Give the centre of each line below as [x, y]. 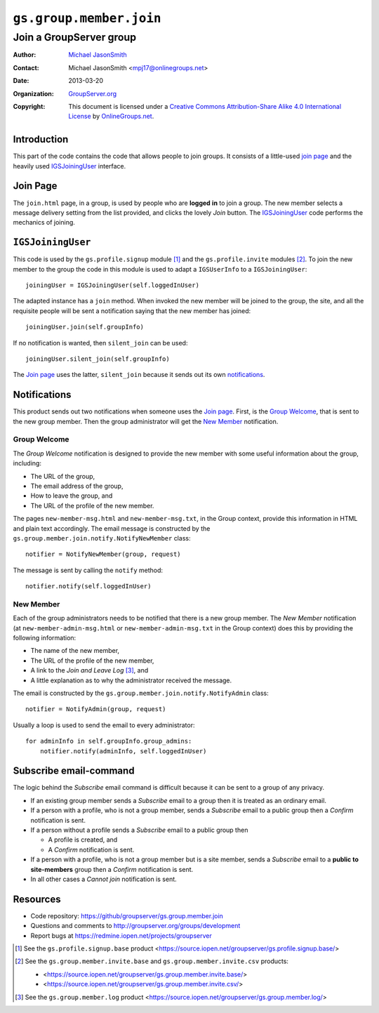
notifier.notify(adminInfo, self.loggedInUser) [123, 751]
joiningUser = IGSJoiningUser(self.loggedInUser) [113, 285]
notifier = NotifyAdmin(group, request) [96, 709]
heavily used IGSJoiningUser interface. [69, 166]
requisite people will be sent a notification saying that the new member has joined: [132, 311]
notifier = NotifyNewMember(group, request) [104, 554]
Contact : [26, 67]
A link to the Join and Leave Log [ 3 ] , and [89, 670]
